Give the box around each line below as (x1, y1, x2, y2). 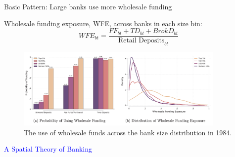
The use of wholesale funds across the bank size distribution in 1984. (24, 127, 232, 137)
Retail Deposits (118, 37, 165, 44)
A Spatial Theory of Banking (4, 144, 92, 154)
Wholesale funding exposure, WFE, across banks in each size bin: (4, 18, 202, 28)
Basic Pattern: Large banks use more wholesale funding (4, 1, 172, 11)
